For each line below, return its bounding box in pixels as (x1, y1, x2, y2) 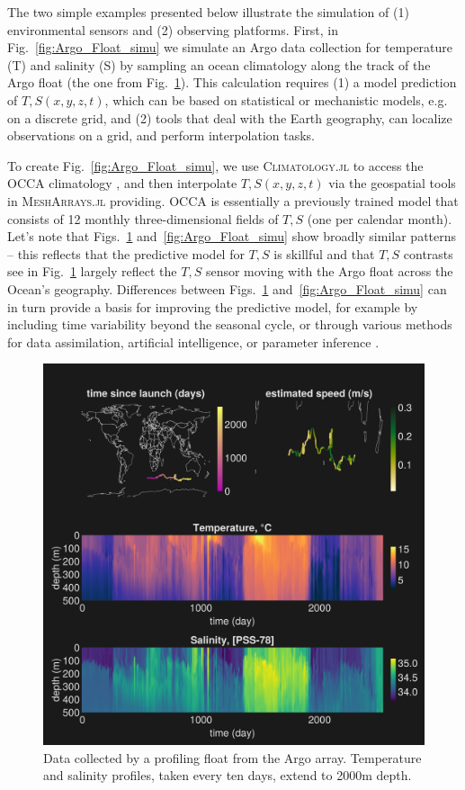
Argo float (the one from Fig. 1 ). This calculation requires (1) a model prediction (7, 73, 457, 92)
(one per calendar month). (307, 209, 452, 228)
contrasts (403, 244, 453, 263)
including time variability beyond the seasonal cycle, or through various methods (7, 315, 452, 334)
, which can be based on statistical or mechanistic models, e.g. (104, 90, 448, 109)
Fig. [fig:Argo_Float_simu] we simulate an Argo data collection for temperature (7, 38, 453, 57)
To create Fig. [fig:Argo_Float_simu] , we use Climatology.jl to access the (7, 156, 424, 175)
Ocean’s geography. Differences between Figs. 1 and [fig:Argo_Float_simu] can (7, 279, 447, 298)
